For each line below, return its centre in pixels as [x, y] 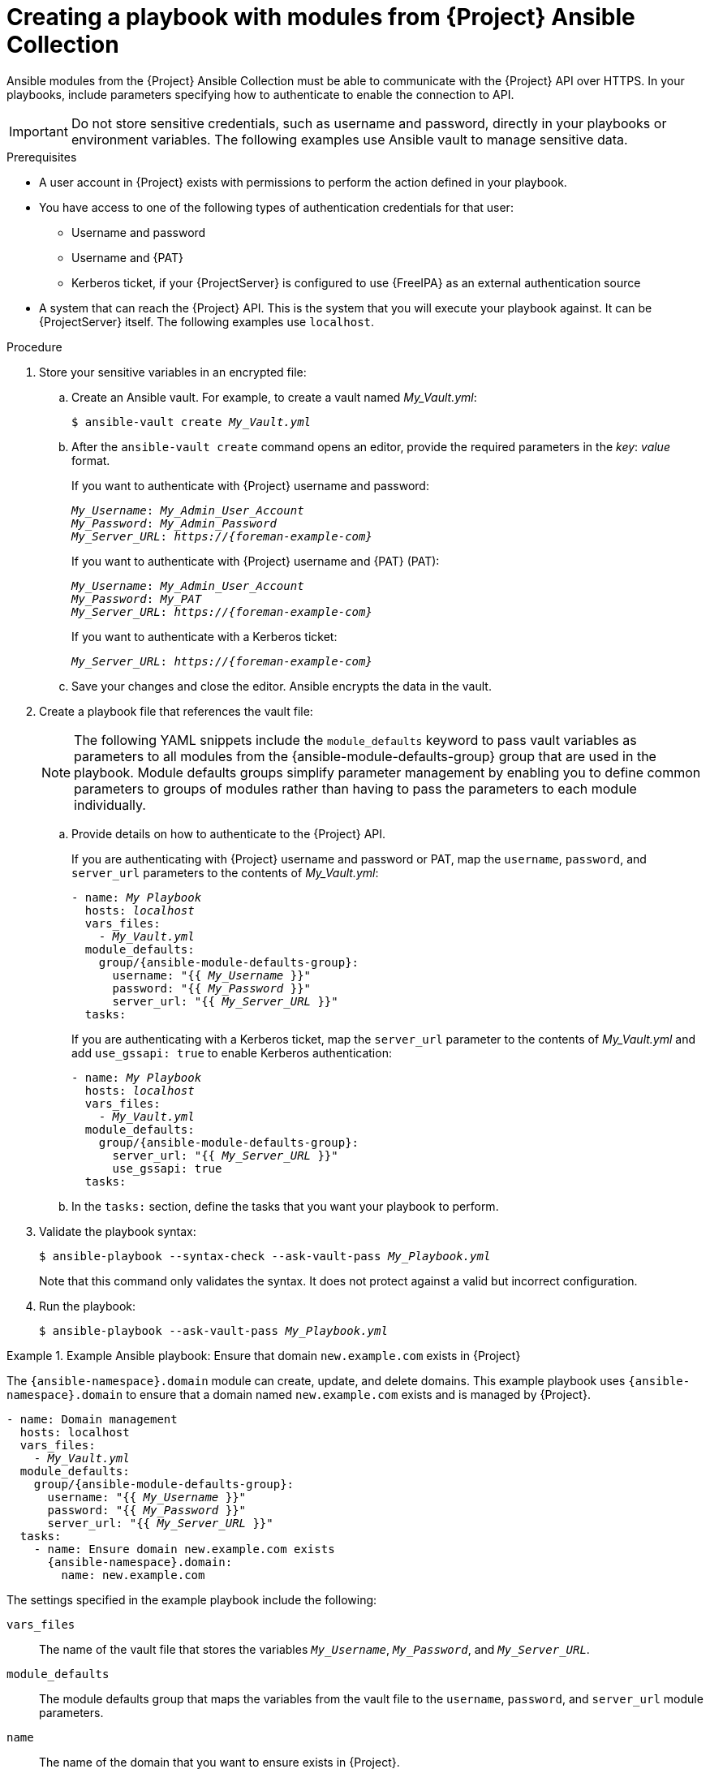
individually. [110, 805]
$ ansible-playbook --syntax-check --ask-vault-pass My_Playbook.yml [265, 1256]
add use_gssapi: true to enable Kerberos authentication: [232, 1052]
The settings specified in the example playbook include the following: [192, 1599]
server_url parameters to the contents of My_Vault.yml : [225, 872]
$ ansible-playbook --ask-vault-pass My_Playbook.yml [213, 1330]
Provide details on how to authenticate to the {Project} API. [229, 833]
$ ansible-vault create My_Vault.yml [191, 422]
